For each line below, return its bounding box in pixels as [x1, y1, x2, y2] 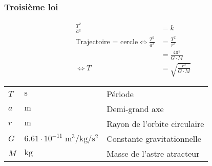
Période [107, 88, 134, 100]
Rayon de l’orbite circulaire [107, 118, 204, 130]
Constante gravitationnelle [107, 133, 201, 145]
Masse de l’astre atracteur [107, 147, 200, 160]
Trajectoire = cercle [75, 38, 138, 46]
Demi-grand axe [107, 103, 164, 115]
